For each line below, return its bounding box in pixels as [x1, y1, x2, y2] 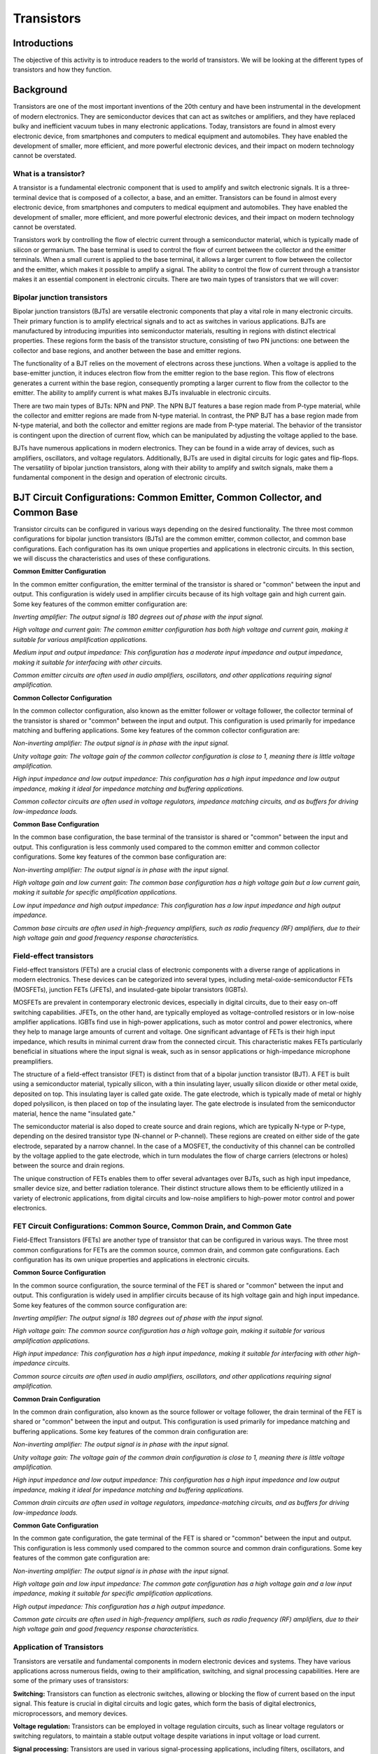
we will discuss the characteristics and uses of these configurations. [13, 554, 211, 563]
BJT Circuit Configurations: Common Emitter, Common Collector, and [13, 492, 322, 504]
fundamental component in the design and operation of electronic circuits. [13, 474, 227, 482]
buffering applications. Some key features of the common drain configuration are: [13, 1427, 248, 1435]
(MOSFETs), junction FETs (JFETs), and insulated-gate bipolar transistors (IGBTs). [13, 985, 248, 993]
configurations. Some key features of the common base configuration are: [13, 852, 227, 861]
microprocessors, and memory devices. [13, 1709, 128, 1718]
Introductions [13, 37, 73, 49]
